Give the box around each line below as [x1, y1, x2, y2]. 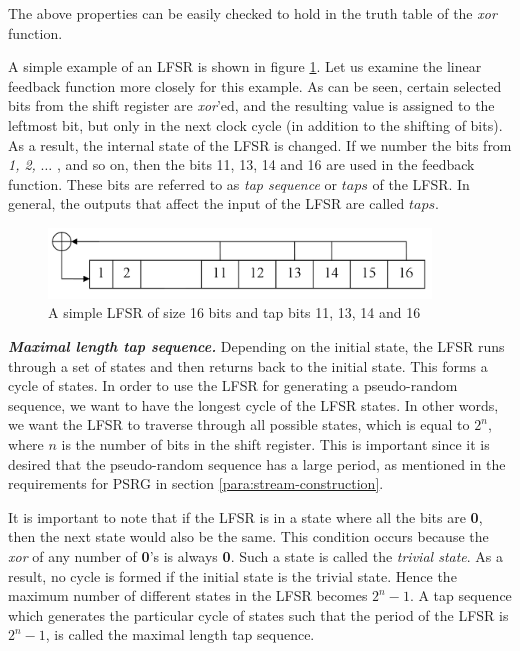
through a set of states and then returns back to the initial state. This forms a [8, 355, 488, 376]
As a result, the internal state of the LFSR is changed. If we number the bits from [8, 134, 512, 155]
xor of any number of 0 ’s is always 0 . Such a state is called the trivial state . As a [8, 545, 504, 566]
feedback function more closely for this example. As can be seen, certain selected [8, 75, 502, 96]
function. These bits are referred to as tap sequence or [8, 173, 338, 194]
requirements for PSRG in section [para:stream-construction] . [8, 473, 384, 494]
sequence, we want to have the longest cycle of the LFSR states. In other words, [8, 394, 499, 415]
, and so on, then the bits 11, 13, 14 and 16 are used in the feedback [56, 154, 475, 175]
